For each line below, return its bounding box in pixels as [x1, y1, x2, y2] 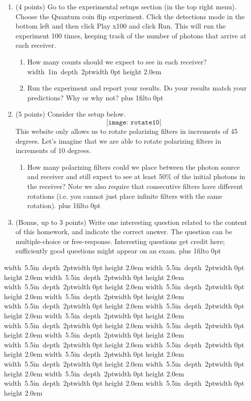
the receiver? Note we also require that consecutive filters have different [27, 181, 243, 191]
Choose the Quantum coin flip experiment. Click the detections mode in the [15, 11, 245, 21]
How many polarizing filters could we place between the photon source [27, 161, 240, 172]
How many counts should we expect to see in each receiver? [27, 56, 207, 66]
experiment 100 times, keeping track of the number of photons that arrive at [15, 30, 247, 40]
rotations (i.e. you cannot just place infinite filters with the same [27, 190, 222, 201]
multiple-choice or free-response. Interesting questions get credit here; [15, 236, 225, 246]
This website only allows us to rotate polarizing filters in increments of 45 [15, 125, 238, 136]
